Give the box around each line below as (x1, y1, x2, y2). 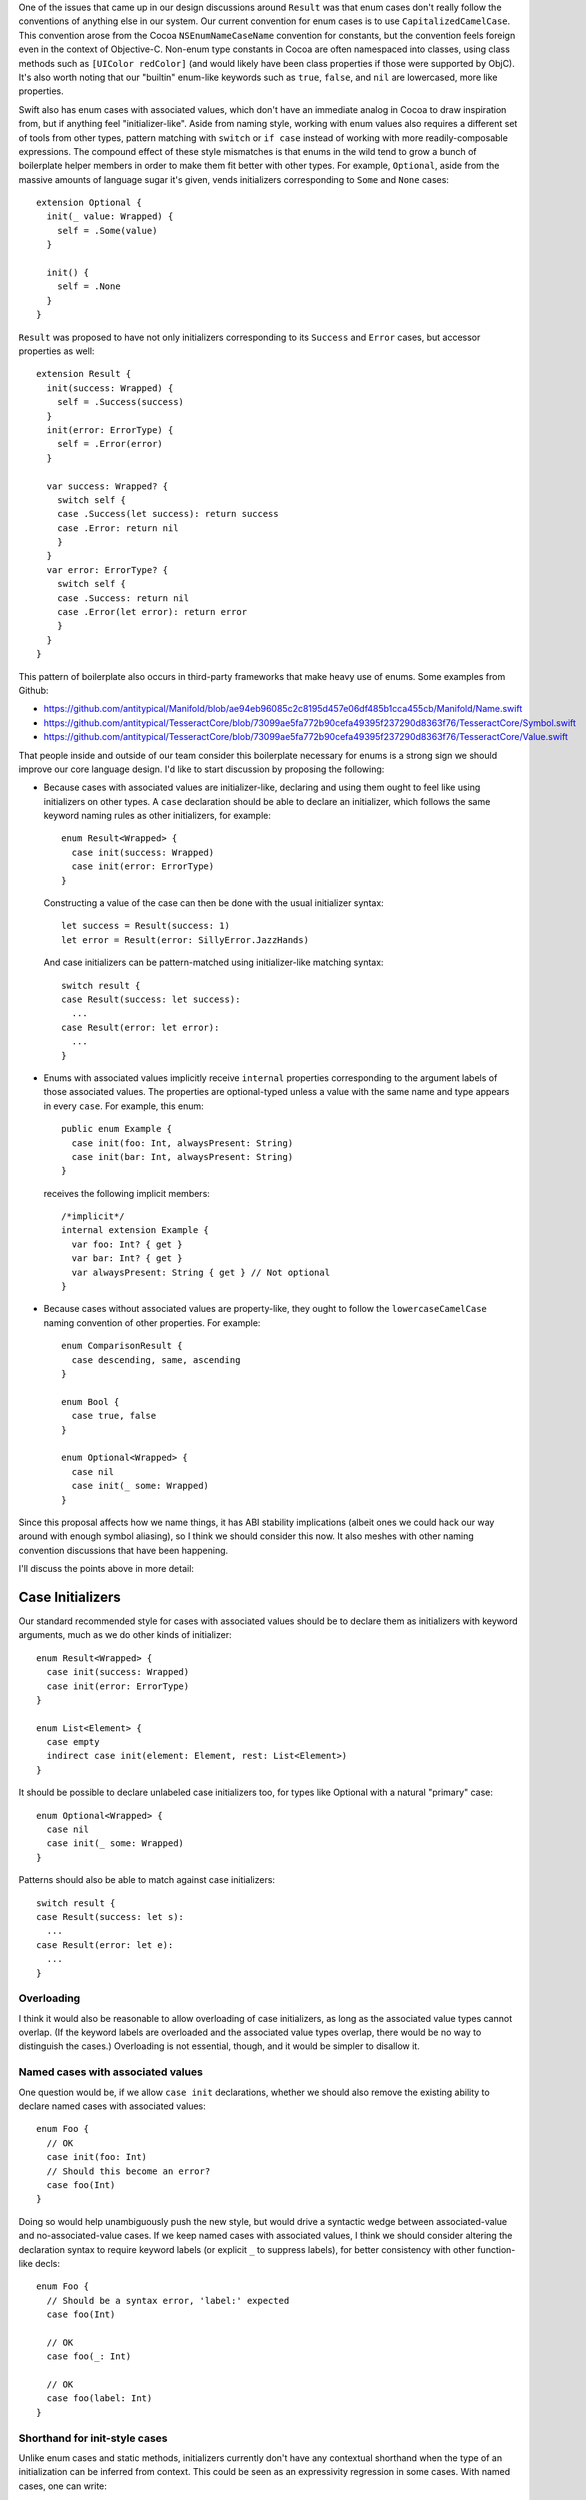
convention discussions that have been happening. (18, 1544, 229, 1556)
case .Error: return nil (56, 522, 179, 534)
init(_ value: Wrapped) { (46, 211, 174, 222)
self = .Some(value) (56, 225, 158, 236)
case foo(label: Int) (46, 2393, 153, 2404)
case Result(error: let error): (61, 1021, 220, 1033)
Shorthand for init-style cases (18, 2431, 168, 2445)
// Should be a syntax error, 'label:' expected (46, 2295, 290, 2306)
